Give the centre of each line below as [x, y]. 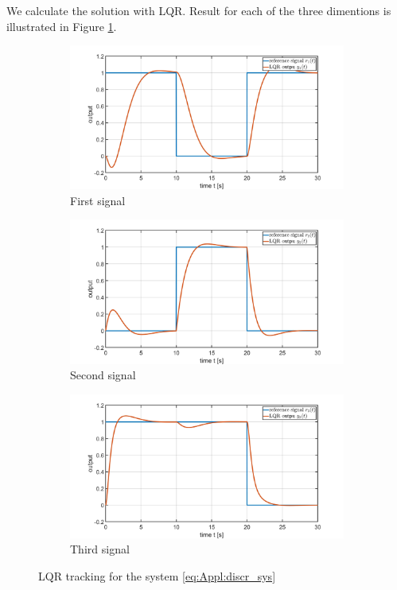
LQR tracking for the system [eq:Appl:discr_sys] [157, 575]
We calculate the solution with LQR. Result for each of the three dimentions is [199, 10]
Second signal [103, 375]
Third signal [100, 549]
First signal [98, 200]
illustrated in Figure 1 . [62, 26]
